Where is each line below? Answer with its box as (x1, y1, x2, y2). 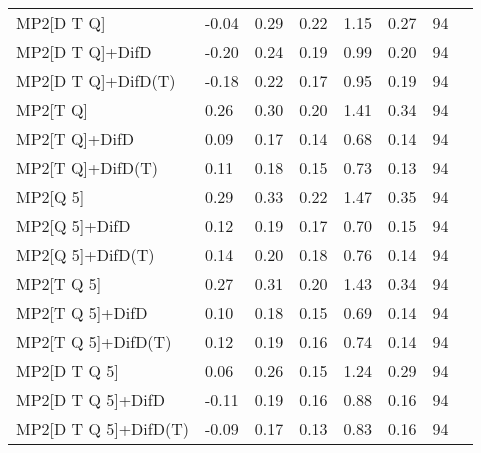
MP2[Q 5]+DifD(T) (16, 243, 155, 266)
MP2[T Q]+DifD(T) (16, 156, 159, 179)
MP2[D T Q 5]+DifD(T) (16, 417, 189, 440)
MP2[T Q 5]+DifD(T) (16, 330, 172, 353)
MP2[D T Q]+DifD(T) (16, 69, 176, 92)
